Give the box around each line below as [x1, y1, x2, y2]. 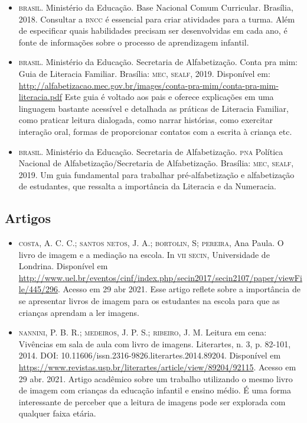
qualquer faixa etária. [18, 407, 96, 419]
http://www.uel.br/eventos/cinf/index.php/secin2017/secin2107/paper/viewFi [18, 271, 302, 283]
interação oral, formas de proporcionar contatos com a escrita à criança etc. [18, 125, 292, 137]
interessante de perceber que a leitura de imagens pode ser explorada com [18, 395, 286, 408]
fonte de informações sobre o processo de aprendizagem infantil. [18, 35, 249, 48]
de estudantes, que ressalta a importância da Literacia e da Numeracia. [18, 180, 276, 192]
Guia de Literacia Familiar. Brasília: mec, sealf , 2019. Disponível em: [18, 67, 270, 79]
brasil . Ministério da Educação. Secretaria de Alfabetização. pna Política [18, 145, 283, 157]
